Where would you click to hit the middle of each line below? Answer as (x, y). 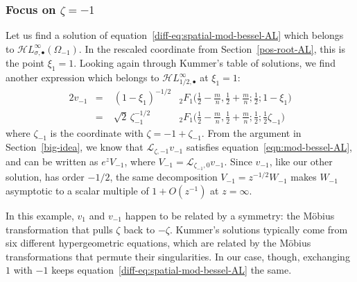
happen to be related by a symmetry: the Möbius (230, 215)
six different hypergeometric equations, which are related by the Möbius (158, 243)
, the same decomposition (164, 177)
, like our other (301, 161)
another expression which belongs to (82, 77)
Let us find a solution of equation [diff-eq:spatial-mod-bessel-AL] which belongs (175, 35)
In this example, (40, 215)
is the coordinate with (97, 132)
